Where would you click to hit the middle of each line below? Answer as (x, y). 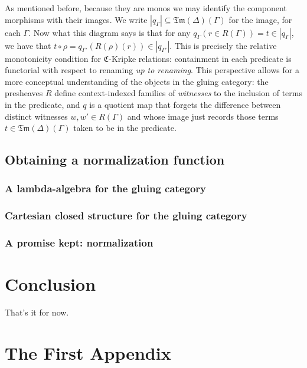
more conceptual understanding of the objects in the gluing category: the (137, 81)
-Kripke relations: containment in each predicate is (200, 58)
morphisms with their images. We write (76, 19)
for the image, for (260, 19)
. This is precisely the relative (223, 45)
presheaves (24, 93)
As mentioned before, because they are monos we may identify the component (146, 8)
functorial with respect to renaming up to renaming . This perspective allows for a (152, 70)
